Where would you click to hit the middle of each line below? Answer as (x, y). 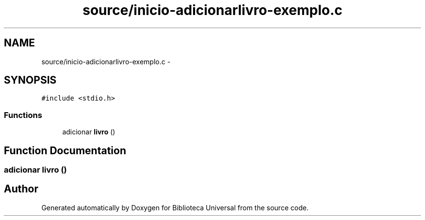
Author (21, 189)
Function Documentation (65, 150)
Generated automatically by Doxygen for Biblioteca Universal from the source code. (175, 207)
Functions (23, 115)
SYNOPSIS (30, 80)
